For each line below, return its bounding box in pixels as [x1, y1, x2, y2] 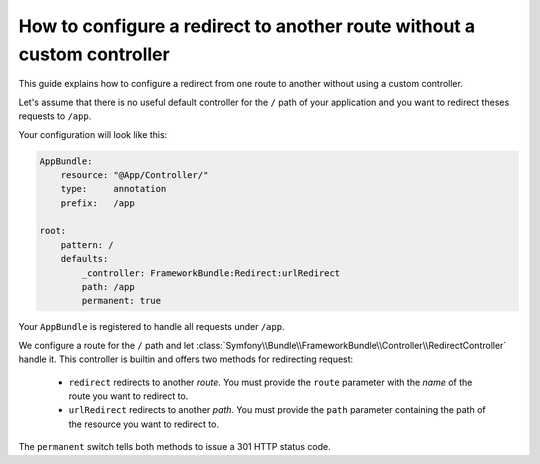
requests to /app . [18, 110, 92, 122]
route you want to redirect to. [68, 390, 189, 402]
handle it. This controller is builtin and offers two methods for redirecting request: [18, 353, 354, 365]
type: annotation [60, 183, 167, 195]
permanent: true [81, 295, 162, 307]
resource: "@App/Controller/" [60, 169, 209, 180]
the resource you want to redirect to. [68, 418, 220, 430]
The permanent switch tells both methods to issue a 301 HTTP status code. [18, 441, 332, 453]
